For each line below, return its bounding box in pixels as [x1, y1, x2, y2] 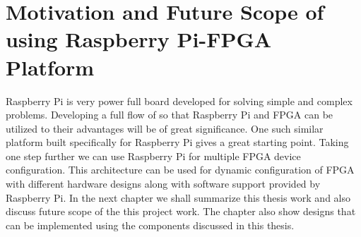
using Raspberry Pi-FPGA [6, 25, 272, 54]
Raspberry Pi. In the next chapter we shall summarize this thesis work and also [6, 190, 350, 205]
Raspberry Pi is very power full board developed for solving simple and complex [6, 93, 353, 108]
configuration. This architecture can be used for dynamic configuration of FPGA [6, 162, 355, 177]
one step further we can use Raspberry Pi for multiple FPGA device [6, 148, 301, 163]
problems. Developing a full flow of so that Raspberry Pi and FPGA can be [6, 107, 333, 122]
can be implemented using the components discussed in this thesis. [6, 217, 295, 232]
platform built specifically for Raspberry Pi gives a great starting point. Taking [6, 135, 349, 150]
